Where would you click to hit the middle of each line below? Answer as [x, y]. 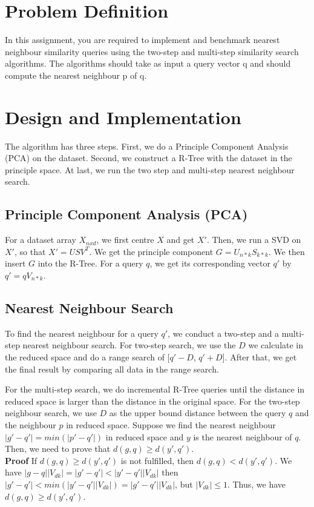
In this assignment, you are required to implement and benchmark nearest [142, 40]
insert [15, 263]
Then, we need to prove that [58, 449]
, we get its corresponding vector [210, 263]
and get [181, 240]
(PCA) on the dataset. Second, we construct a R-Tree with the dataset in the [149, 158]
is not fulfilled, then [157, 460]
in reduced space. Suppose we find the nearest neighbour [171, 424]
